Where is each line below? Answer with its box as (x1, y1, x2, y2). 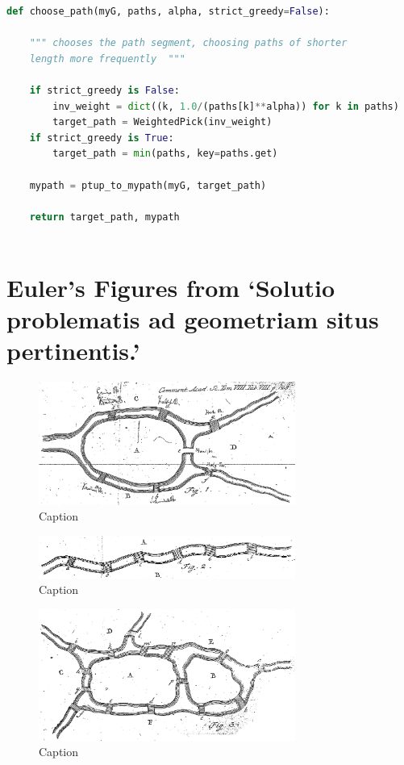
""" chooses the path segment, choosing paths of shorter (29, 37, 348, 49)
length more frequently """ (29, 52, 185, 65)
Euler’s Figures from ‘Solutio (6, 271, 335, 304)
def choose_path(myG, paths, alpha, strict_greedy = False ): (6, 6, 330, 17)
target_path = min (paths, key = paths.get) (52, 148, 278, 160)
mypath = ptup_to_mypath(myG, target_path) (29, 179, 267, 191)
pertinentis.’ (6, 334, 140, 367)
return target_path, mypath (29, 211, 180, 223)
